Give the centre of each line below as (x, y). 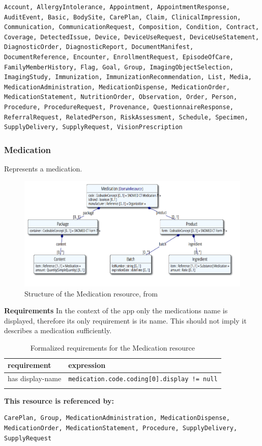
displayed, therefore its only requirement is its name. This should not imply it (125, 320)
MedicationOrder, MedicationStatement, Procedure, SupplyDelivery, (121, 428)
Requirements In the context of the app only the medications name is (116, 311)
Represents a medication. (43, 168)
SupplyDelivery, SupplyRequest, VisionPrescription (93, 127)
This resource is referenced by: (59, 400)
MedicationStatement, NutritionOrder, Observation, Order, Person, (121, 97)
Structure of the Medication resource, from (91, 293)
